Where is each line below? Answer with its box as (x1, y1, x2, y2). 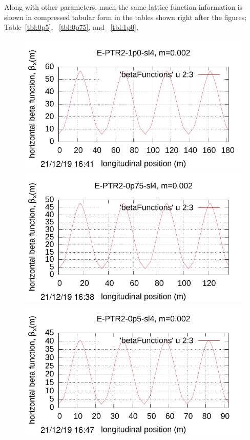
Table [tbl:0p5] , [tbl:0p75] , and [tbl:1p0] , (4, 22, 138, 32)
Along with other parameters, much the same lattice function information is (4, 2, 243, 12)
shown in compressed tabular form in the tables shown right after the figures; (4, 11, 247, 22)
